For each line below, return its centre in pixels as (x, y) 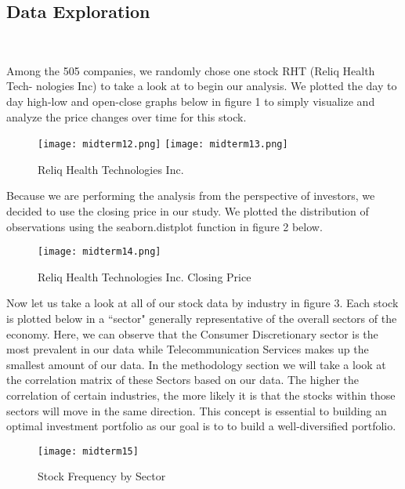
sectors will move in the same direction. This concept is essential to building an (197, 410)
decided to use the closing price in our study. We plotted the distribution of (188, 211)
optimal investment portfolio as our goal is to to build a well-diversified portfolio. (201, 426)
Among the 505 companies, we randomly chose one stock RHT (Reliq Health (191, 70)
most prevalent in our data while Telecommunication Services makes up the (188, 349)
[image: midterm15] (88, 451)
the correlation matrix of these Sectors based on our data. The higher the (183, 380)
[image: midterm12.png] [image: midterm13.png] (163, 145)
